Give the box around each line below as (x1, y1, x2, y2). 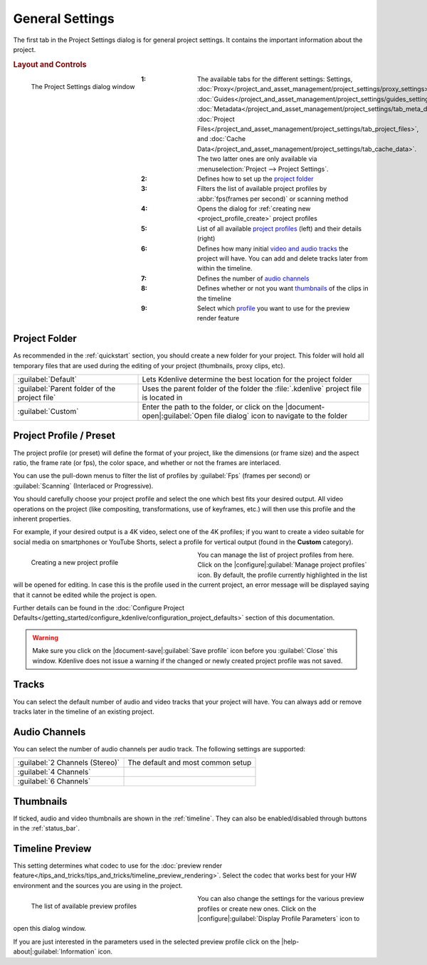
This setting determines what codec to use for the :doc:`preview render (13, 862, 223, 870)
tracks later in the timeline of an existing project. (13, 707, 154, 716)
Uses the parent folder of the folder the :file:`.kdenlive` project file (142, 384, 362, 394)
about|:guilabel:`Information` (13, 947, 97, 956)
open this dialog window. (13, 924, 87, 933)
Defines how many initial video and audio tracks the (196, 244, 349, 253)
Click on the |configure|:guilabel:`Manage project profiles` (197, 560, 367, 569)
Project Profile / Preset (13, 429, 115, 442)
